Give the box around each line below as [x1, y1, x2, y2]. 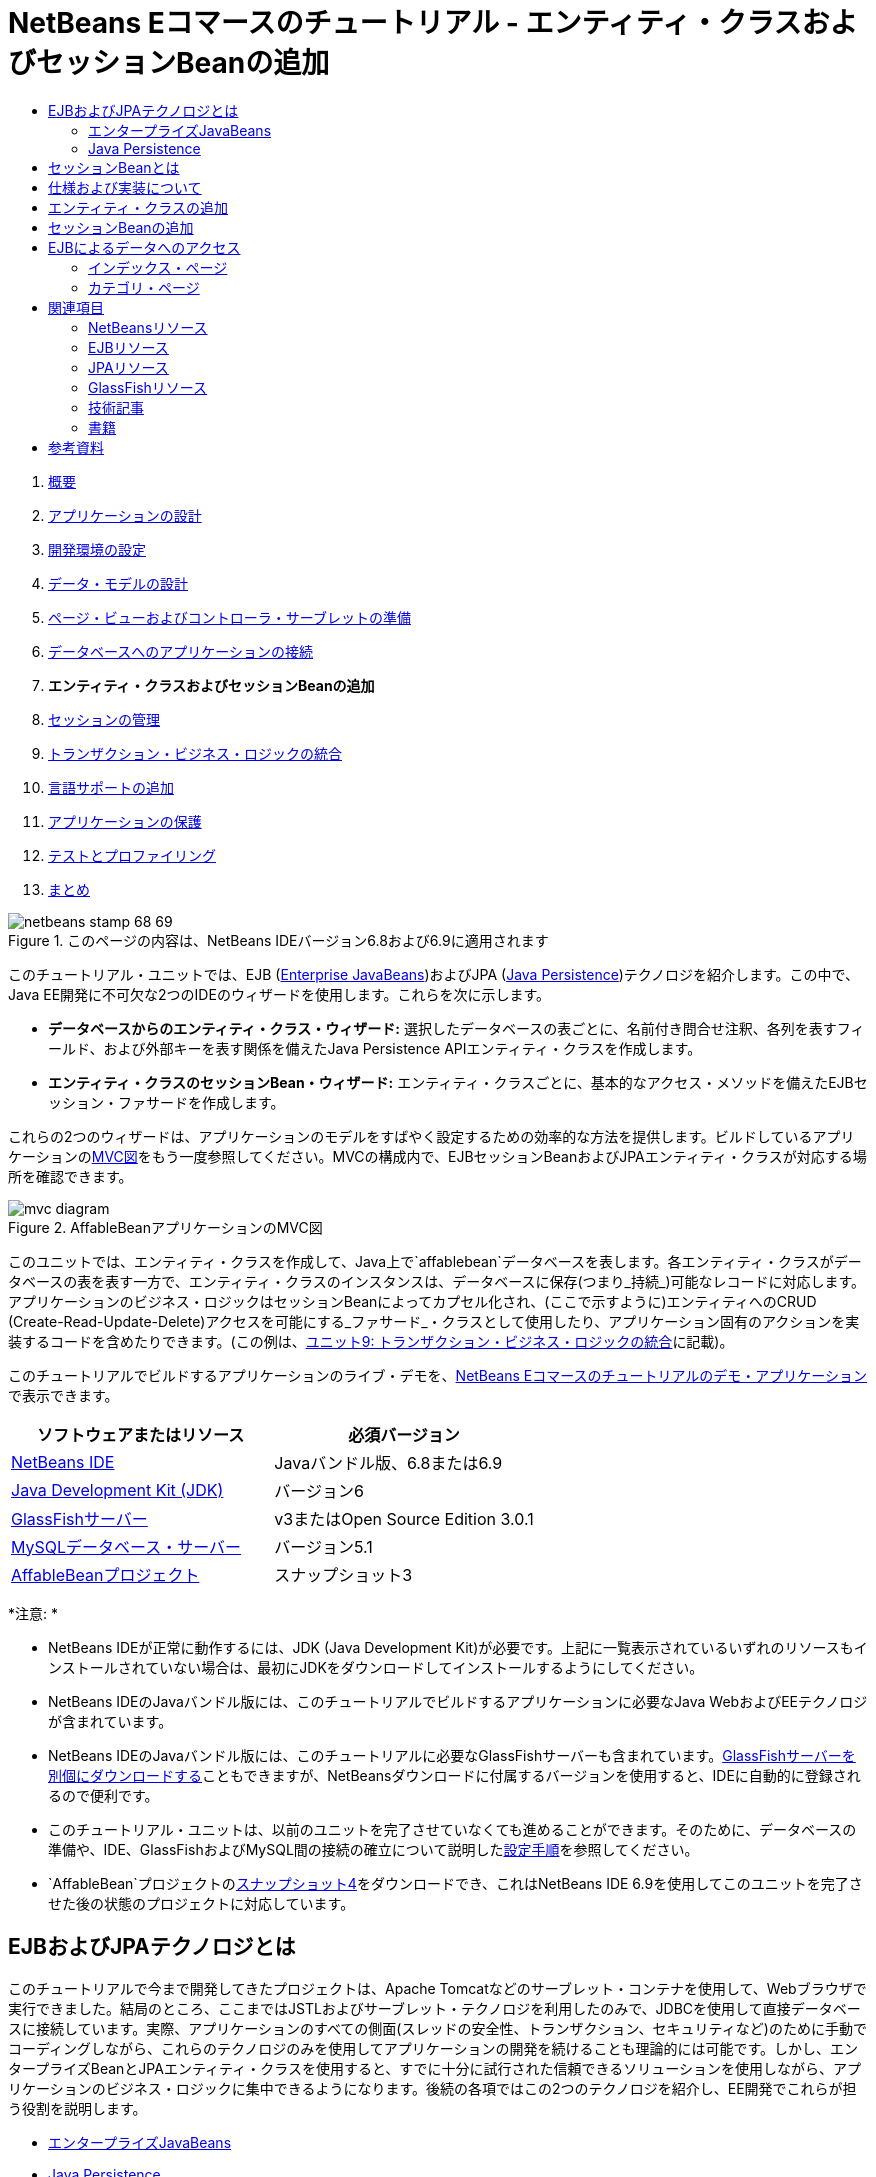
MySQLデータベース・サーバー [11, 1536, 242, 1557]
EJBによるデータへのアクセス [48, 238, 241, 256]
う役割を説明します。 [8, 2099, 147, 2117]
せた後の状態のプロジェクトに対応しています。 [48, 1894, 355, 1912]
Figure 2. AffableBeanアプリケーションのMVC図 [8, 1218, 323, 1236]
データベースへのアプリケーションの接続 [48, 642, 314, 660]
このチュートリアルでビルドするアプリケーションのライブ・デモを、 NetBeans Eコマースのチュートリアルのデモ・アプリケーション [8, 1366, 868, 1384]
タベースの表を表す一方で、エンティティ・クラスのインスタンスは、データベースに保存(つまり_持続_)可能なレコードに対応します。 [8, 1272, 866, 1290]
